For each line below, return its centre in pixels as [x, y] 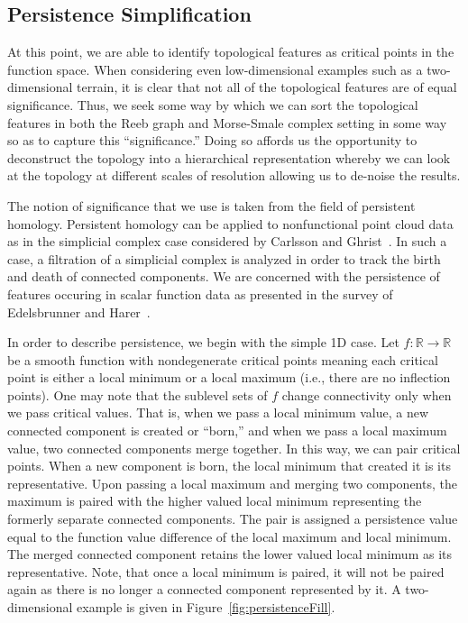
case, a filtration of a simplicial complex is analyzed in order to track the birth [224, 258]
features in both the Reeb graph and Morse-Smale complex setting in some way [227, 122]
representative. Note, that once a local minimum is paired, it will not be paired [226, 571]
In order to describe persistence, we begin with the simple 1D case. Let [203, 342]
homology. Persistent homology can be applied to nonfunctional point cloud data [230, 223]
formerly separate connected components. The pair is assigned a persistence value [233, 519]
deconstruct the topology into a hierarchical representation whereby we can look [229, 157]
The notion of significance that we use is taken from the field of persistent [211, 205]
